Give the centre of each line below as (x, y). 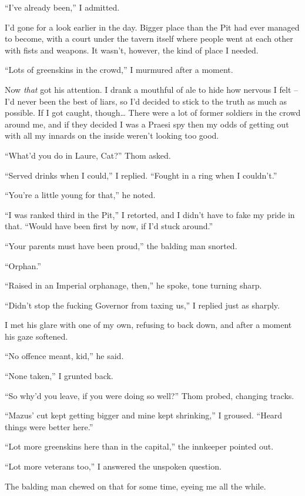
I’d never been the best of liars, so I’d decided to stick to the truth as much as (146, 101)
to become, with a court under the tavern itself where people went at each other (149, 38)
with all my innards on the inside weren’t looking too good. (112, 135)
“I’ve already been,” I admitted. (62, 7)
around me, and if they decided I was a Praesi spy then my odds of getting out (147, 124)
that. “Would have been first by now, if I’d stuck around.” (109, 226)
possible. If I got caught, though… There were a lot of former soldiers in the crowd (153, 113)
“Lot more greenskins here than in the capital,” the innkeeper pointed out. (139, 446)
